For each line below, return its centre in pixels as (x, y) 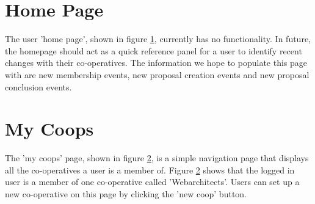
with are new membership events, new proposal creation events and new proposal (157, 74)
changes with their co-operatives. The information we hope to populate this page (156, 63)
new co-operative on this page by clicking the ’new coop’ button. (126, 194)
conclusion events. (38, 86)
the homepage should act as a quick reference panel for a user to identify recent (154, 50)
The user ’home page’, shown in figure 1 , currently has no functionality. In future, (158, 39)
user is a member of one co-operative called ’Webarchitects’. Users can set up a (152, 182)
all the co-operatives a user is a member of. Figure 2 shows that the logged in (150, 169)
